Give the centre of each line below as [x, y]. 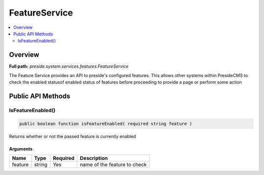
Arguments [21, 149]
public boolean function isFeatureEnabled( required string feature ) [106, 124]
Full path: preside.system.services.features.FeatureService [69, 66]
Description [94, 158]
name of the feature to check [113, 164]
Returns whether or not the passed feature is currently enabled [73, 136]
